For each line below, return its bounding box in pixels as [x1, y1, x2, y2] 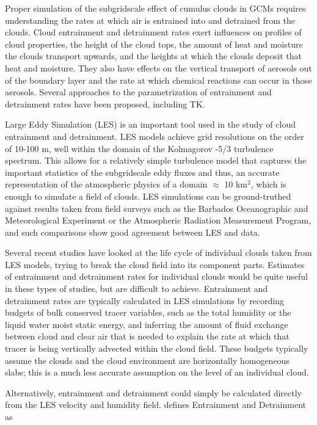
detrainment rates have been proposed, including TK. [5, 97, 205, 110]
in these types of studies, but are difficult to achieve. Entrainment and [5, 282, 268, 295]
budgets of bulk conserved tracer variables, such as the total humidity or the [5, 306, 291, 319]
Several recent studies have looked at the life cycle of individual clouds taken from [5, 246, 312, 259]
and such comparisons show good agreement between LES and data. [5, 225, 260, 238]
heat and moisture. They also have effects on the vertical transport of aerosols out [5, 61, 312, 74]
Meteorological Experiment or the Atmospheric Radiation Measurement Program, [5, 214, 312, 227]
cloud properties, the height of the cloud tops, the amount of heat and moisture [5, 37, 303, 50]
